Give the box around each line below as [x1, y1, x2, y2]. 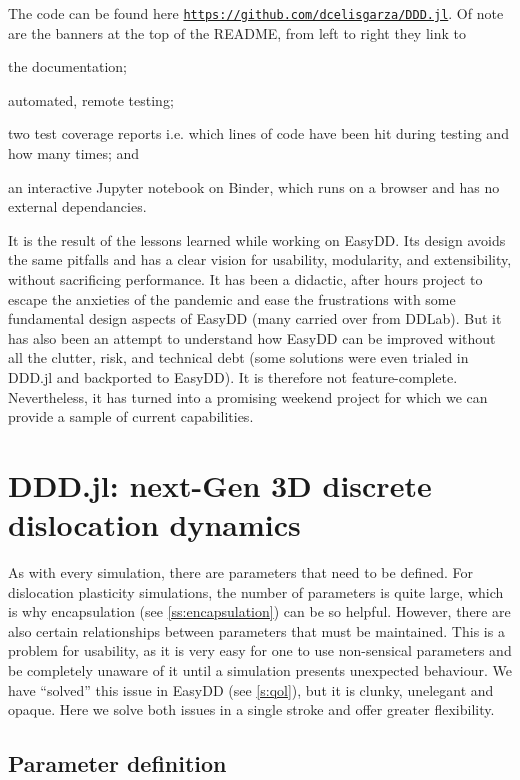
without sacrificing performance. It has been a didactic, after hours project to [8, 269, 483, 289]
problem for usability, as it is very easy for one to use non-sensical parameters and [8, 640, 512, 661]
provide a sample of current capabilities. [8, 406, 254, 427]
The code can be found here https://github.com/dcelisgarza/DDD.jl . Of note [8, 3, 504, 23]
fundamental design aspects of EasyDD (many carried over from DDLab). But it [8, 308, 502, 329]
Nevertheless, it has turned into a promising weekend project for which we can [8, 386, 488, 407]
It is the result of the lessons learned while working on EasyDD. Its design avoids [8, 229, 506, 250]
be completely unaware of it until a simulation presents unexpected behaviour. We [8, 660, 512, 681]
